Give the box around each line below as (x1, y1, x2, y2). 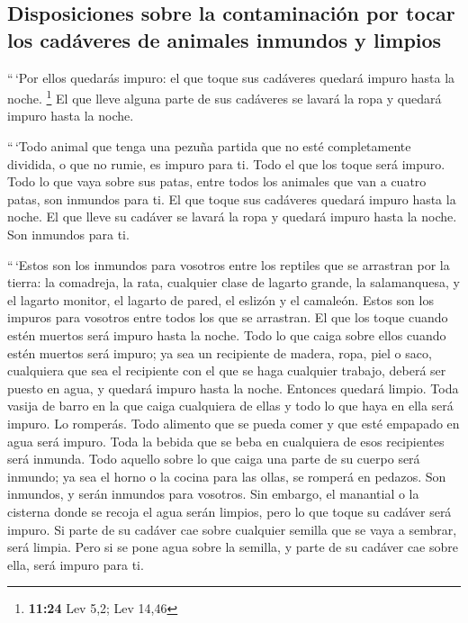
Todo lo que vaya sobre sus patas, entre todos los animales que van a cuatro (7, 172, 427, 191)
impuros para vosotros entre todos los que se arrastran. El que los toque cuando (7, 308, 448, 327)
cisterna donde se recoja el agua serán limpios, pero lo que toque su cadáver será (7, 501, 452, 520)
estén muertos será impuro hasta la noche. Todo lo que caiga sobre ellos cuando (7, 325, 446, 344)
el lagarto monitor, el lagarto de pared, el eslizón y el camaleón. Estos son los (7, 290, 434, 309)
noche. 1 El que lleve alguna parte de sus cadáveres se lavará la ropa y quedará (7, 86, 442, 107)
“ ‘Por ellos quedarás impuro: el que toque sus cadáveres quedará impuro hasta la (7, 68, 455, 86)
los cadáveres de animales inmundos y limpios (7, 25, 442, 53)
